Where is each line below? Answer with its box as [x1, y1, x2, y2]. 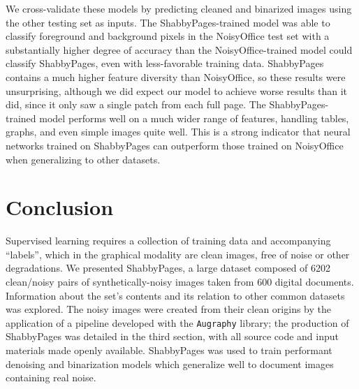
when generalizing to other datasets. [6, 152, 161, 166]
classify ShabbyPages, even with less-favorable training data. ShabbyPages [6, 56, 324, 71]
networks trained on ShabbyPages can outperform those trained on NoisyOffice [6, 138, 344, 152]
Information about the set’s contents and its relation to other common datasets [6, 288, 345, 302]
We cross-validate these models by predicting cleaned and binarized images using [6, 1, 352, 15]
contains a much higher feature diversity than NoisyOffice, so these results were [6, 69, 346, 84]
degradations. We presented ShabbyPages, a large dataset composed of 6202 [6, 260, 331, 275]
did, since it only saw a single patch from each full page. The [6, 97, 266, 112]
